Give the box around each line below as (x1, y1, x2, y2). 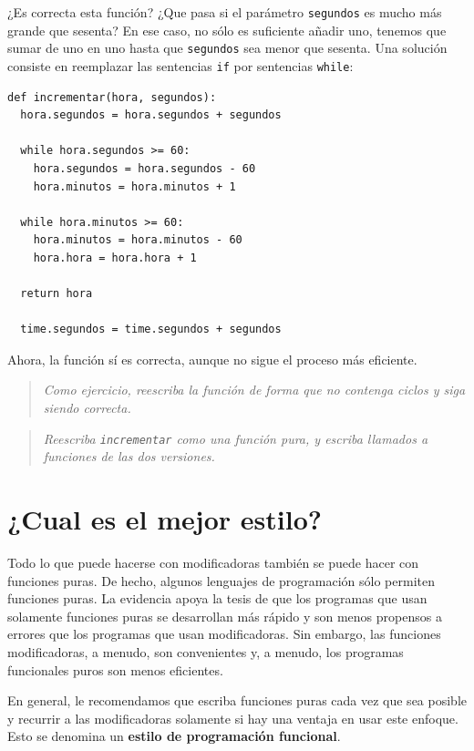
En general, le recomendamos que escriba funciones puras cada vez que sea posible (7, 691, 467, 710)
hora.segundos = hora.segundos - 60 (33, 161, 256, 175)
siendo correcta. (43, 398, 131, 417)
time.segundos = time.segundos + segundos (20, 323, 282, 336)
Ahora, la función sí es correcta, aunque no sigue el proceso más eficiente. (7, 349, 417, 368)
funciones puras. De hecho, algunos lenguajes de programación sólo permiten (7, 571, 435, 590)
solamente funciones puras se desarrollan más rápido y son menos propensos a (7, 606, 442, 625)
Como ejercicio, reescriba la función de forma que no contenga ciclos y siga (43, 380, 466, 399)
